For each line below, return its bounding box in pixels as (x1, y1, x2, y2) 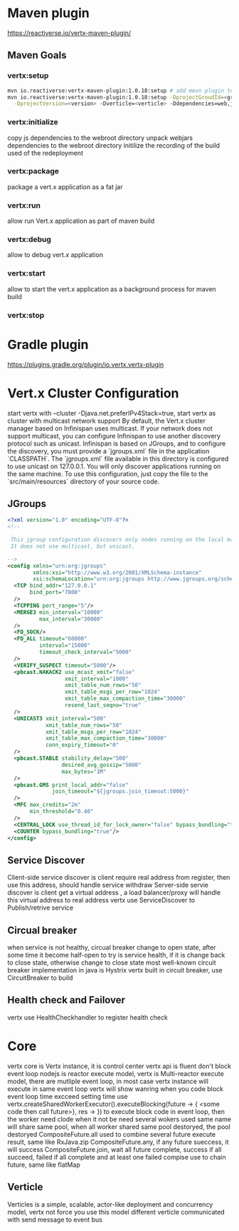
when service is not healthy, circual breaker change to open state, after (7, 943, 216, 952)
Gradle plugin (7, 336, 89, 353)
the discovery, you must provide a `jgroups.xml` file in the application (7, 446, 210, 455)
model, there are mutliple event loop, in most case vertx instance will (7, 1077, 208, 1085)
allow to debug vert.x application (7, 251, 103, 259)
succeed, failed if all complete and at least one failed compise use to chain (7, 1152, 226, 1161)
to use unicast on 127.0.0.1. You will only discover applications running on (7, 462, 221, 471)
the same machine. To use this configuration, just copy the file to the (7, 469, 208, 478)
